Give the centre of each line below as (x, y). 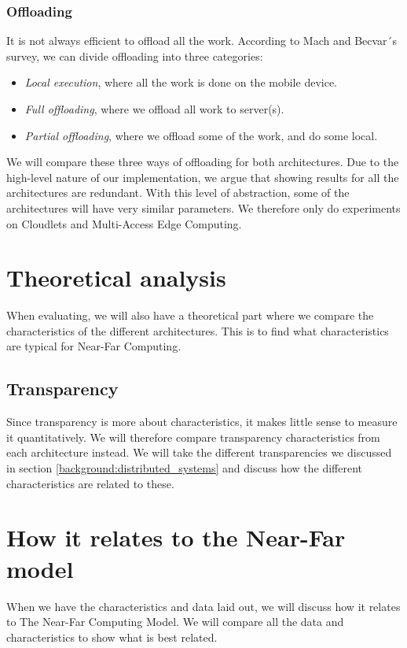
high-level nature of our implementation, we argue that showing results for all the (203, 177)
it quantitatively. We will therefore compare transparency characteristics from (193, 437)
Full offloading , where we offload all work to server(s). (154, 109)
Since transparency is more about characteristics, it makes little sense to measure (202, 422)
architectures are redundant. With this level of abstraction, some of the (178, 193)
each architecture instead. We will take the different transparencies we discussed (199, 452)
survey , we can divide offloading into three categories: (135, 56)
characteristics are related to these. (90, 483)
